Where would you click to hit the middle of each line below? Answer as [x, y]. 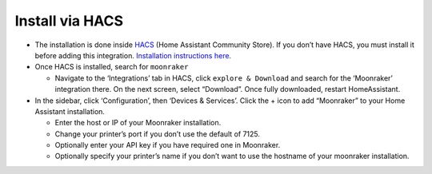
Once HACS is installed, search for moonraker [112, 67]
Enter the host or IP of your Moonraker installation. [138, 123]
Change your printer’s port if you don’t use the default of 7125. [157, 134]
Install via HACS [69, 21]
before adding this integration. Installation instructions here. [133, 55]
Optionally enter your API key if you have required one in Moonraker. [168, 145]
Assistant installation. [70, 111]
